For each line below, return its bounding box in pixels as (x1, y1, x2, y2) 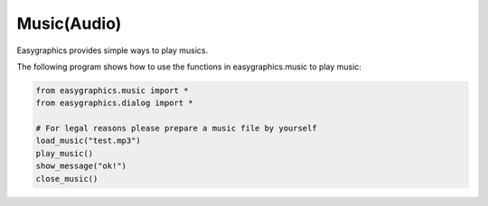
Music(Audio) (16, 13, 122, 33)
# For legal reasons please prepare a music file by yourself (35, 123, 317, 134)
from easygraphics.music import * (35, 85, 189, 95)
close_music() (35, 174, 99, 184)
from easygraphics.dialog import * (35, 98, 193, 108)
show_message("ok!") (35, 161, 127, 171)
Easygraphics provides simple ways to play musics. (16, 45, 208, 56)
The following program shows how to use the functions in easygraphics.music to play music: (16, 61, 361, 72)
